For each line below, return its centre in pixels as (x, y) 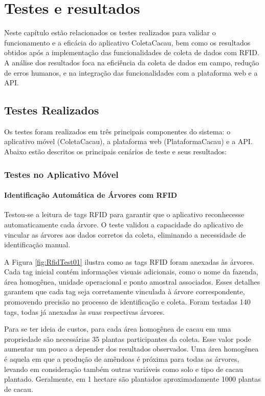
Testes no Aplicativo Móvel (61, 174)
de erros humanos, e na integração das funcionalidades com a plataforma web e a (131, 72)
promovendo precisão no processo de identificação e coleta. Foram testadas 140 (127, 302)
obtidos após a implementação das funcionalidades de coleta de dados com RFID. (132, 52)
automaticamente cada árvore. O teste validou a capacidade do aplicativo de (124, 224)
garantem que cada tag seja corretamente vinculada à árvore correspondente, (125, 292)
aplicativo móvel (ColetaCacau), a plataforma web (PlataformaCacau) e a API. (128, 141)
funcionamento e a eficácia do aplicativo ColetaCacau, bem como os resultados (127, 42)
